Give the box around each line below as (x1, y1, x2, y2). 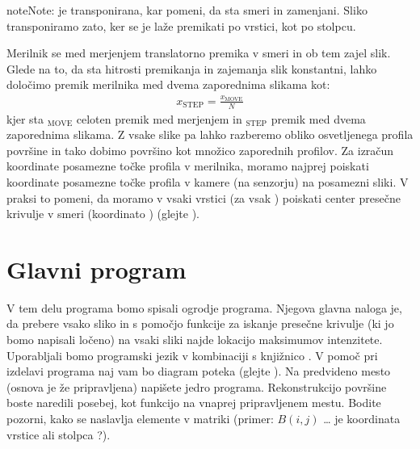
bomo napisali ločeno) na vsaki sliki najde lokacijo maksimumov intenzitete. (6, 331, 383, 348)
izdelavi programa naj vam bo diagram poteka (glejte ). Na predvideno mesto (6, 363, 391, 380)
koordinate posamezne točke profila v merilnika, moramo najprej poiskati (6, 157, 369, 174)
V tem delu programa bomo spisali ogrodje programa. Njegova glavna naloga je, (6, 299, 402, 316)
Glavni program (6, 252, 187, 285)
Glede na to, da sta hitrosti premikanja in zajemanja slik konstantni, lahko (6, 60, 377, 77)
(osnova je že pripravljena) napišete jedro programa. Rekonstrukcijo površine (6, 378, 387, 395)
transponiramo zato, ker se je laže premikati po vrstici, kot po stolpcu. (6, 17, 356, 34)
